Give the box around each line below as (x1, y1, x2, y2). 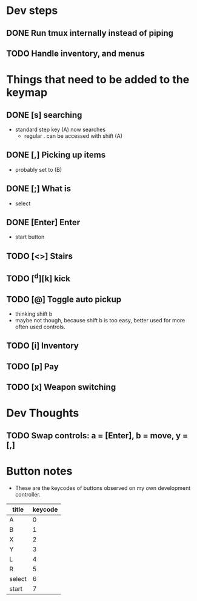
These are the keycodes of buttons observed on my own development (15, 484, 191, 492)
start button (15, 233, 45, 240)
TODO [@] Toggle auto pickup (6, 294, 122, 304)
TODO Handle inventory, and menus (6, 48, 145, 58)
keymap (6, 86, 48, 100)
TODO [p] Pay (6, 361, 59, 372)
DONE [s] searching (6, 110, 82, 120)
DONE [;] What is (6, 183, 72, 194)
